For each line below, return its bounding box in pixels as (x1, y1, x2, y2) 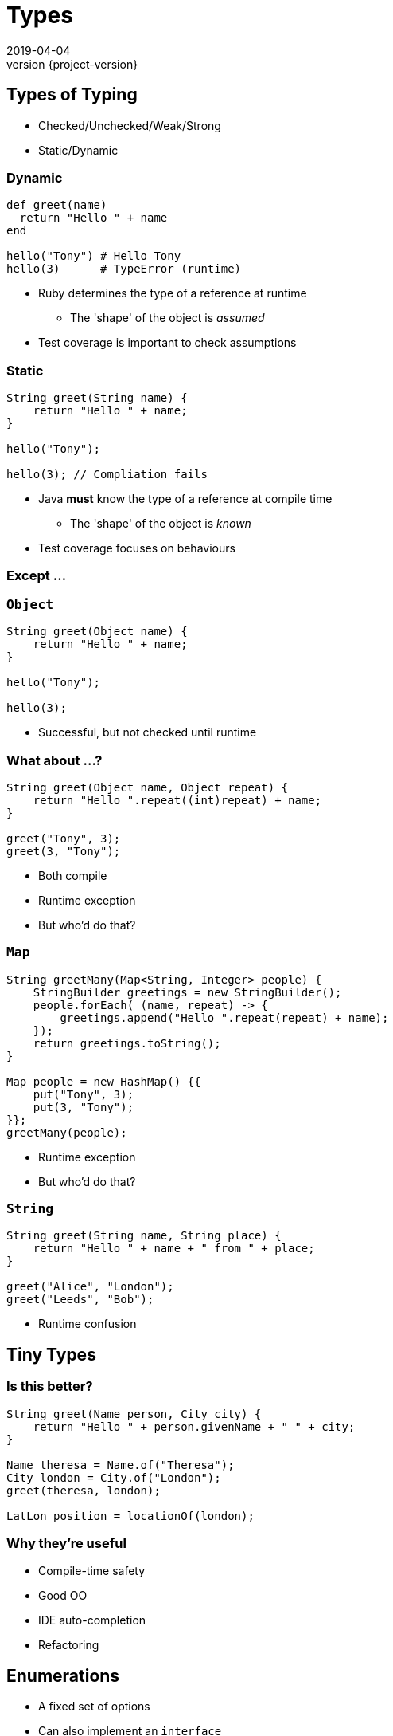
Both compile (38, 868, 107, 882)
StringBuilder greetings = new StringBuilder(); (33, 985, 342, 999)
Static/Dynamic (38, 143, 119, 157)
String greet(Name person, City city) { (6, 1407, 262, 1420)
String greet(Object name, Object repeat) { (6, 780, 289, 794)
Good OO (38, 1589, 88, 1603)
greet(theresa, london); (6, 1483, 161, 1497)
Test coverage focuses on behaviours (38, 541, 235, 556)
